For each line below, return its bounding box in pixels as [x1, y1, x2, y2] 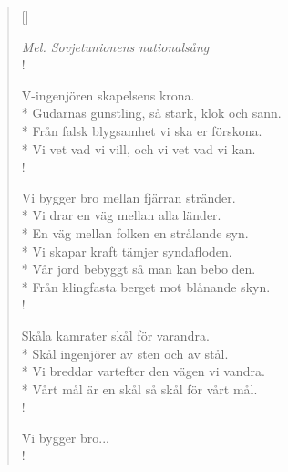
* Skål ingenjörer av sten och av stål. [21, 343, 229, 362]
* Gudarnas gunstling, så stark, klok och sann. [21, 103, 282, 122]
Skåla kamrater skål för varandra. [21, 325, 210, 344]
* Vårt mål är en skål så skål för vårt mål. [21, 379, 258, 398]
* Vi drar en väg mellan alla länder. [21, 205, 221, 225]
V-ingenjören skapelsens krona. [21, 85, 195, 104]
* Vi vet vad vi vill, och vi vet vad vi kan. [21, 139, 256, 158]
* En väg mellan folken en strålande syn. [21, 223, 249, 242]
